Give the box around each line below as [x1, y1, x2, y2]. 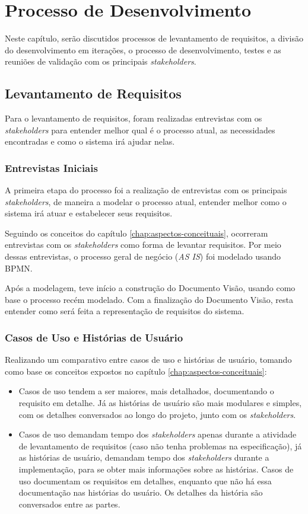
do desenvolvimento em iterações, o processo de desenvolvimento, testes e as [5, 43, 281, 56]
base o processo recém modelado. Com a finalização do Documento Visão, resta [5, 293, 293, 305]
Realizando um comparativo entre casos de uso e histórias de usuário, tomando [5, 353, 292, 366]
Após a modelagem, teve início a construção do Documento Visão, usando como [5, 282, 296, 294]
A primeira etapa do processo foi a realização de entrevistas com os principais [5, 184, 287, 196]
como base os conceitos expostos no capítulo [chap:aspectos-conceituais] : [5, 365, 267, 377]
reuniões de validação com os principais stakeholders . [5, 55, 196, 68]
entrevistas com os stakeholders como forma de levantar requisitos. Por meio [5, 238, 281, 251]
